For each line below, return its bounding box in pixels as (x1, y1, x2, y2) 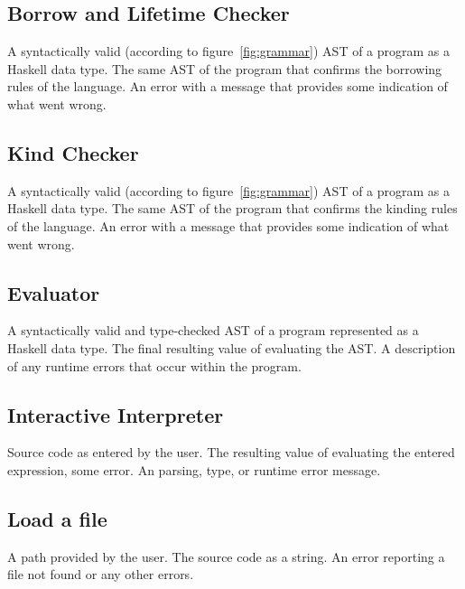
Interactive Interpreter (7, 400, 224, 428)
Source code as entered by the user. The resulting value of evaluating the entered (7, 443, 455, 462)
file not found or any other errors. (7, 565, 194, 584)
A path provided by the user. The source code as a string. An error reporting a (7, 547, 445, 566)
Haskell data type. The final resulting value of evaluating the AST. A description (7, 338, 456, 357)
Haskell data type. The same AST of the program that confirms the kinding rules (7, 199, 458, 218)
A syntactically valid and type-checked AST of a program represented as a (7, 321, 419, 340)
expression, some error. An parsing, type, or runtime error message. (7, 460, 381, 479)
